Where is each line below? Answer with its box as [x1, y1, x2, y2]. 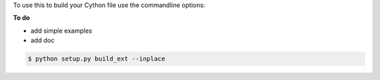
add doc [30, 36, 55, 45]
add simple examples [30, 26, 93, 35]
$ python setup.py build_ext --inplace [27, 55, 165, 63]
